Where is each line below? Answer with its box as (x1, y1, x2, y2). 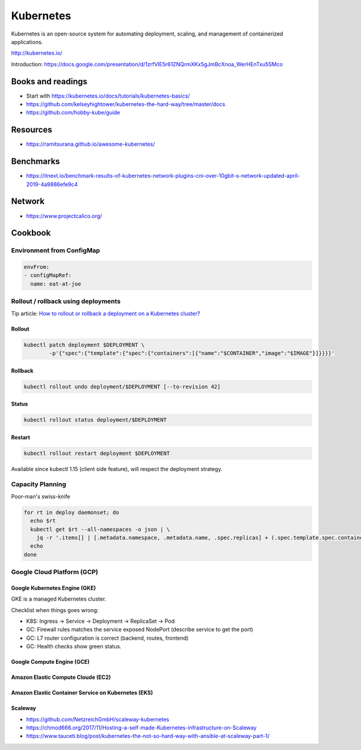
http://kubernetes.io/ (11, 49, 63, 57)
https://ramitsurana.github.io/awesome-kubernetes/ (26, 140, 155, 148)
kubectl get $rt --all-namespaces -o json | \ (30, 526, 170, 533)
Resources (11, 125, 52, 135)
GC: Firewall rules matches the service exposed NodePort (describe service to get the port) (26, 626, 253, 633)
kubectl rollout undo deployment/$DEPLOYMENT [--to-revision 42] (23, 383, 221, 390)
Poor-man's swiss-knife (11, 493, 70, 500)
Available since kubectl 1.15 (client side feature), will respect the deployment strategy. (11, 465, 223, 472)
